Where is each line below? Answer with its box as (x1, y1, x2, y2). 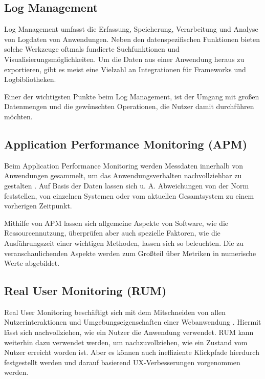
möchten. (4, 111, 33, 121)
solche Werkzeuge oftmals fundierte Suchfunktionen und (4, 44, 180, 54)
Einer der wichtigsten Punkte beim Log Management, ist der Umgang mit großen (4, 91, 259, 101)
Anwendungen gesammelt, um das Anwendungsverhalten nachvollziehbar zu (4, 170, 242, 181)
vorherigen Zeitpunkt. (4, 200, 72, 211)
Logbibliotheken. (4, 74, 56, 85)
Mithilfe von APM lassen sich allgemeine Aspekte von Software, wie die (4, 217, 229, 228)
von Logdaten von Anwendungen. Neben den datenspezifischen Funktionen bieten (4, 33, 260, 44)
